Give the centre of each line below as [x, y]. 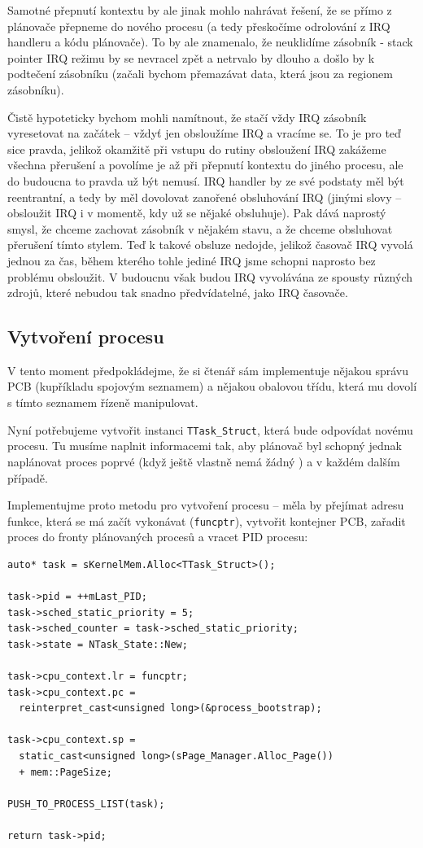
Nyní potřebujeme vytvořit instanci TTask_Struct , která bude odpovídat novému [210, 429]
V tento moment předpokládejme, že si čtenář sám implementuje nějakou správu [208, 370]
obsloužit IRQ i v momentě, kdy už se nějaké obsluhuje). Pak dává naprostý [197, 213]
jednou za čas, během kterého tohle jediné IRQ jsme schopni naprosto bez [192, 260]
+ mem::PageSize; [65, 772]
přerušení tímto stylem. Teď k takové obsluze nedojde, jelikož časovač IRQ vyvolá [210, 245]
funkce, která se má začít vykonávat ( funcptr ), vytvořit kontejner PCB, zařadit [207, 520]
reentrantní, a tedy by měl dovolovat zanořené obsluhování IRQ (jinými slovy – [205, 197]
